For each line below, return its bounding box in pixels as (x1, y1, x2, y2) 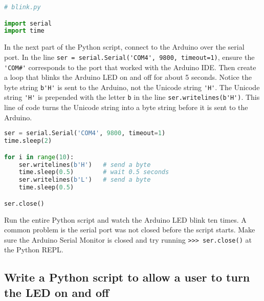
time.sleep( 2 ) (4, 137, 52, 145)
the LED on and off (4, 284, 109, 300)
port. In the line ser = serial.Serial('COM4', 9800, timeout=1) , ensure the (4, 51, 255, 62)
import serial (4, 19, 52, 27)
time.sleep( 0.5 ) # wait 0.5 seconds (18, 168, 169, 176)
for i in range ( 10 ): (4, 153, 74, 161)
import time (4, 27, 45, 35)
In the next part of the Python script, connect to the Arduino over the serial (4, 41, 245, 52)
